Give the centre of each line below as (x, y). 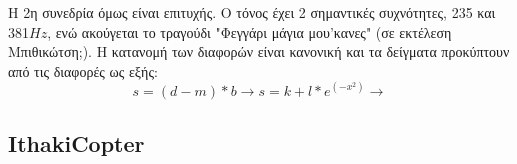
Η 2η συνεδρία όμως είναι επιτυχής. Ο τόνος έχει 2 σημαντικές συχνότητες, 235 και (252, 12)
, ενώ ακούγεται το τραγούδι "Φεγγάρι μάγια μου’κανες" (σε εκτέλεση (249, 31)
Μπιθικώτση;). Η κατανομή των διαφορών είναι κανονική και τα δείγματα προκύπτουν (259, 51)
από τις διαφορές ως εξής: (83, 70)
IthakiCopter (76, 143)
